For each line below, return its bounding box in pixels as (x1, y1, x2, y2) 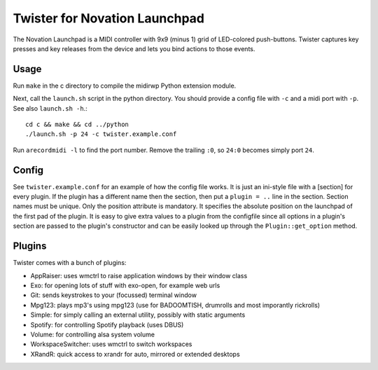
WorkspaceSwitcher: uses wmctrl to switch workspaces (30, 340, 192, 348)
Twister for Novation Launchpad (13, 11, 204, 26)
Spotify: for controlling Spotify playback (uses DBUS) (30, 320, 184, 329)
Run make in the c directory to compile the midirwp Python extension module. (13, 81, 237, 90)
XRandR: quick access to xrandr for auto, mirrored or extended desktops (30, 350, 241, 358)
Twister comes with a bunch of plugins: (13, 259, 127, 267)
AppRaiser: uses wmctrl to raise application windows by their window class (30, 271, 248, 280)
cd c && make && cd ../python (25, 121, 129, 129)
